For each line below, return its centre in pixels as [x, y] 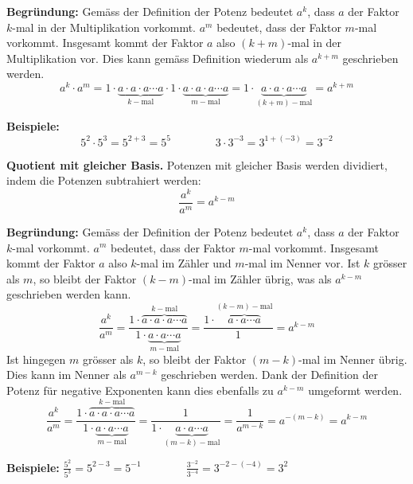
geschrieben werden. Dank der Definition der [270, 375]
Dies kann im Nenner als [66, 375]
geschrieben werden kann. [69, 294]
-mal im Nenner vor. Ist [302, 263]
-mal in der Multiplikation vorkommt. [104, 27]
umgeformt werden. [355, 390]
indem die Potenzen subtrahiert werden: [104, 180]
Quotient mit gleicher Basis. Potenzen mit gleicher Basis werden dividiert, [197, 164]
